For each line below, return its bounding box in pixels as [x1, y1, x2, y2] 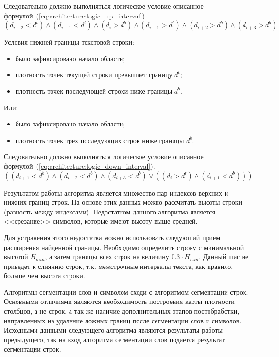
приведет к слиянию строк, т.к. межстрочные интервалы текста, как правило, [4, 261, 233, 271]
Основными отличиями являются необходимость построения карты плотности [4, 296, 235, 306]
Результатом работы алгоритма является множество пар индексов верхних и [4, 187, 228, 197]
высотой [4, 251, 28, 262]
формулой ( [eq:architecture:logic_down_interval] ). [4, 161, 155, 171]
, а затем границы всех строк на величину [45, 251, 169, 262]
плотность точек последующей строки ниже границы [15, 86, 173, 96]
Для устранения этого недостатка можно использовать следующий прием [4, 232, 220, 242]
